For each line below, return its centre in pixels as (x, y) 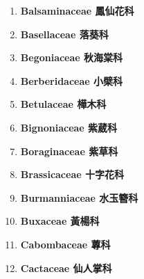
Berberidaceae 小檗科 (72, 80)
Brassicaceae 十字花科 (72, 174)
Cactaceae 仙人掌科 (66, 268)
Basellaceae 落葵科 (64, 34)
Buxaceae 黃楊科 (60, 221)
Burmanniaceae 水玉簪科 (79, 197)
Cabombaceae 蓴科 (65, 244)
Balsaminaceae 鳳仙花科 (77, 10)
